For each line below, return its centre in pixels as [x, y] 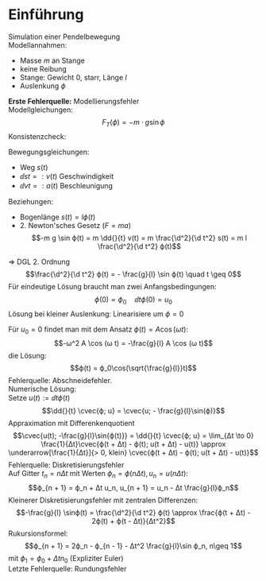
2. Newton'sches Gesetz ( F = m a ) [75, 225]
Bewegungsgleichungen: [49, 152]
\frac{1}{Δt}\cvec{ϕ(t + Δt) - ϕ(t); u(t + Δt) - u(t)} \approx [133, 444]
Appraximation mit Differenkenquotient [71, 424]
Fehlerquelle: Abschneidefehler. [60, 381]
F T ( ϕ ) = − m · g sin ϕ [133, 123]
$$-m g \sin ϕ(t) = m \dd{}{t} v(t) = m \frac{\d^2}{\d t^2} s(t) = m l [139, 238]
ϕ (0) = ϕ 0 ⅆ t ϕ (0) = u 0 [133, 300]
